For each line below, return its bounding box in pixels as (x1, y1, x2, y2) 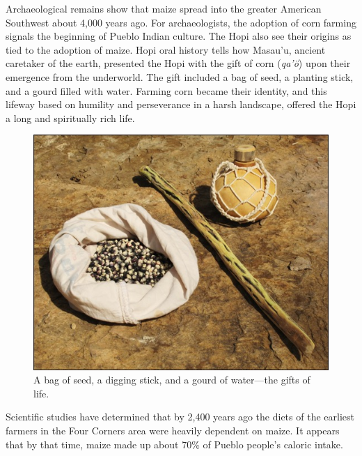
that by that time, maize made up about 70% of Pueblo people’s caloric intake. (6, 436, 343, 451)
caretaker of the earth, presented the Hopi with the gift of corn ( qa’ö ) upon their (6, 56, 351, 70)
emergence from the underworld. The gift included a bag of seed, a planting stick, (6, 69, 354, 84)
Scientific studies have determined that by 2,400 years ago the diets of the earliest (6, 409, 354, 424)
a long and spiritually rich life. (6, 110, 135, 125)
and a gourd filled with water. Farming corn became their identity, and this (6, 83, 327, 98)
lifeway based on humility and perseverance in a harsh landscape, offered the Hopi (6, 97, 356, 112)
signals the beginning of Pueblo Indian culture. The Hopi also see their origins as (6, 29, 352, 43)
